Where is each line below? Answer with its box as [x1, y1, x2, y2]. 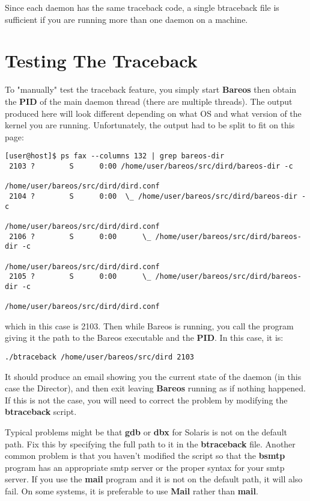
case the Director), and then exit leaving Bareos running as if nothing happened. [5, 382, 306, 394]
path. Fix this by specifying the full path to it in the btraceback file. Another [5, 437, 296, 450]
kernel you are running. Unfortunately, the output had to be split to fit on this [5, 119, 295, 131]
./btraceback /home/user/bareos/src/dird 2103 [5, 352, 194, 361]
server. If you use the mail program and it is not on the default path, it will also [5, 473, 303, 485]
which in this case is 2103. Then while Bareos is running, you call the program [5, 319, 294, 332]
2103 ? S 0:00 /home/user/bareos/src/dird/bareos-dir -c [9, 161, 293, 170]
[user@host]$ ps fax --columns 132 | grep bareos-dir [5, 152, 225, 161]
